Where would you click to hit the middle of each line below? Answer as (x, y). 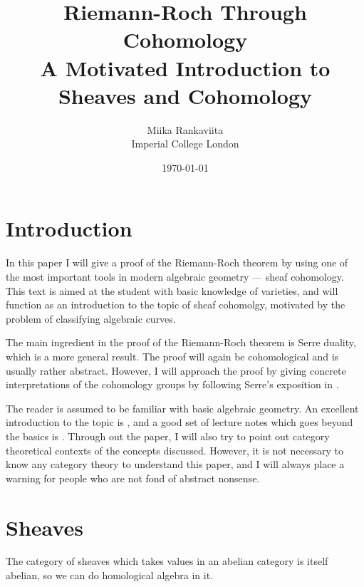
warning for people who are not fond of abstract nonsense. (133, 478)
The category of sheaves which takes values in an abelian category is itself (167, 561)
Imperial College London (185, 144)
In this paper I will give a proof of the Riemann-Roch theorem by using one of (177, 263)
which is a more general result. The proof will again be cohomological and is (172, 356)
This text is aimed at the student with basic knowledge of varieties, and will (172, 290)
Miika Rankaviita (185, 129)
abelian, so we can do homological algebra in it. (110, 575)
